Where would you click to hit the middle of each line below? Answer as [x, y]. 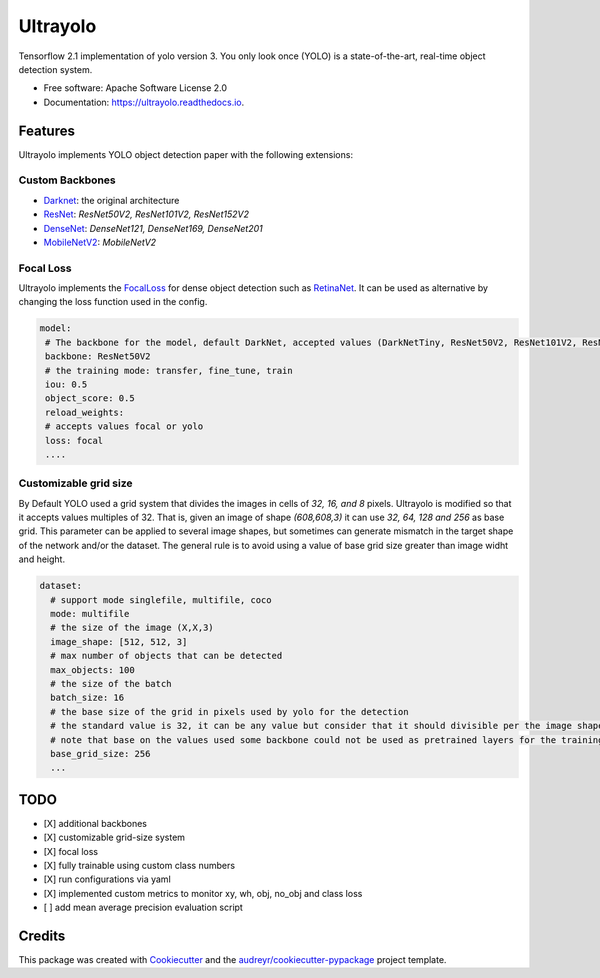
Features [46, 130]
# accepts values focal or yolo [124, 426]
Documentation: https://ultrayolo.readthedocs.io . [144, 102]
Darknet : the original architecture [111, 200]
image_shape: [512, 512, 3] [119, 641]
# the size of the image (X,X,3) [132, 628]
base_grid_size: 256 [100, 753]
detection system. [55, 69]
